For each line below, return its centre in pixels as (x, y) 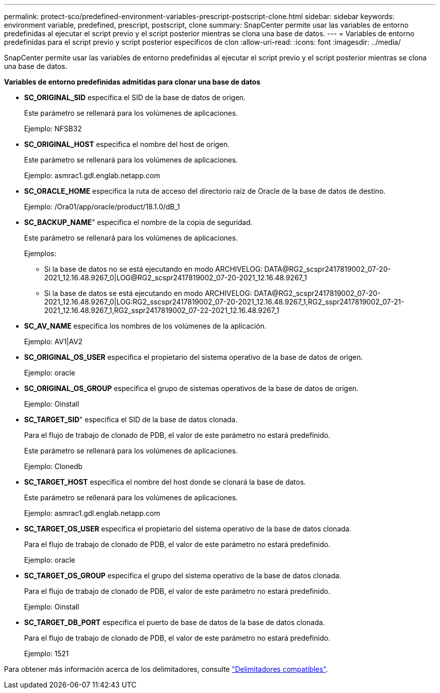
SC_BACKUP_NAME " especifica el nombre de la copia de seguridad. (138, 222)
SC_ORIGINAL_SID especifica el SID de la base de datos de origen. (135, 97)
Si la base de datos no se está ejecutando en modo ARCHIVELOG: (153, 269)
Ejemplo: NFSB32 (53, 129)
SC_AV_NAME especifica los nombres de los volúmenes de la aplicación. (145, 326)
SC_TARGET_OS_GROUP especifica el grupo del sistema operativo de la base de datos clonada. (183, 575)
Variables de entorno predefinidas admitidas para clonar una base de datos (132, 82)
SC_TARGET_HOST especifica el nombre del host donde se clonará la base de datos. (165, 482)
